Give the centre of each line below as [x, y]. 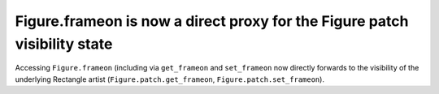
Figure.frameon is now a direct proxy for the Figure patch [212, 21]
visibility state [64, 44]
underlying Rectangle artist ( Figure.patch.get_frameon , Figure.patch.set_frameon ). [170, 79]
